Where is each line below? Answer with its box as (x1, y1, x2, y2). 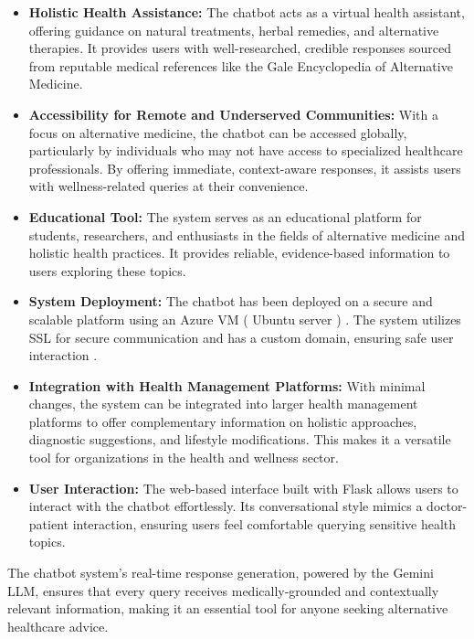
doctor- (427, 496, 468, 516)
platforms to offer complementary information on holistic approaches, (28, 411, 417, 431)
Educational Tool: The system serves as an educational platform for (28, 207, 422, 226)
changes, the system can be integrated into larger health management (28, 394, 418, 413)
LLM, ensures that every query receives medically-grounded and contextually (7, 580, 439, 600)
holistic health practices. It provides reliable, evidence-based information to (28, 243, 450, 262)
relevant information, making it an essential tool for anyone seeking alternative (7, 599, 448, 618)
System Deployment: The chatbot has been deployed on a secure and (28, 292, 433, 311)
